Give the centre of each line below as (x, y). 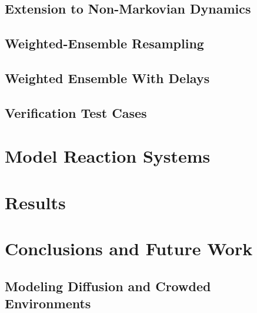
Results (35, 202)
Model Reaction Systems (108, 156)
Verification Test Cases (76, 112)
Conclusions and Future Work (129, 248)
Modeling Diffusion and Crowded (108, 286)
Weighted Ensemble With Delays (107, 78)
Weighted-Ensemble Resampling (104, 43)
